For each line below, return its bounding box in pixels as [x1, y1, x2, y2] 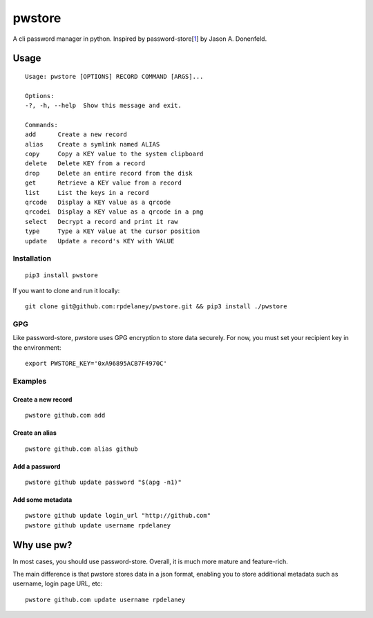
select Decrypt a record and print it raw [25, 218, 179, 225]
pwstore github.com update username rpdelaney [25, 595, 186, 603]
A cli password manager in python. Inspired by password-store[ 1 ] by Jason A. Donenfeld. [12, 35, 267, 43]
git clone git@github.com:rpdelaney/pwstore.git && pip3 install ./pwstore [25, 303, 287, 310]
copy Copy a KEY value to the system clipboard [25, 150, 204, 158]
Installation [12, 254, 52, 263]
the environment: [12, 343, 61, 352]
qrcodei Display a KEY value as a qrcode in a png [25, 208, 204, 216]
